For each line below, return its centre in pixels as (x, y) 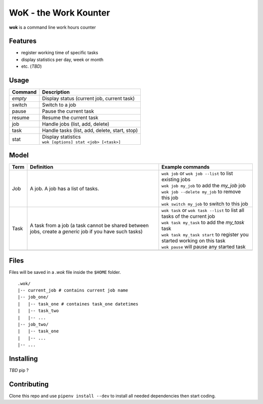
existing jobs (176, 179)
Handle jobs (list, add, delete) (76, 124)
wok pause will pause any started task (204, 247)
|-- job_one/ (33, 297)
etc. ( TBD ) (32, 66)
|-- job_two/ (33, 324)
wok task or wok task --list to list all (203, 210)
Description (56, 92)
